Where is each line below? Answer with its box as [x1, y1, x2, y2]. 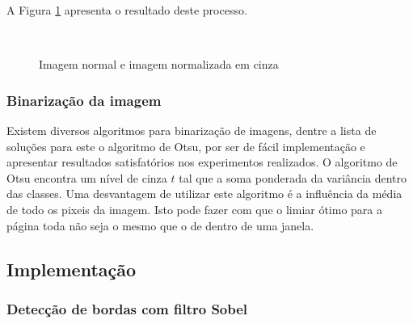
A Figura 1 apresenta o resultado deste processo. [6, 2, 247, 18]
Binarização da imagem [6, 90, 162, 110]
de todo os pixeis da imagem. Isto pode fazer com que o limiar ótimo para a [6, 200, 383, 217]
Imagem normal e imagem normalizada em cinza [39, 56, 279, 73]
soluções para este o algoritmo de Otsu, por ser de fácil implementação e [6, 137, 365, 154]
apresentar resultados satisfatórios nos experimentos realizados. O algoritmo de [6, 154, 398, 170]
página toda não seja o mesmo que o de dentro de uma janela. [6, 217, 314, 234]
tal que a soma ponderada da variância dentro [179, 169, 407, 186]
